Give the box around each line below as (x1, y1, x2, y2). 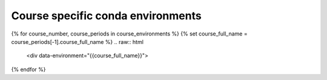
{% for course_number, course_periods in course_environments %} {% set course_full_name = (11, 30, 248, 37)
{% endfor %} (11, 66, 46, 73)
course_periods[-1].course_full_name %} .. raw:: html (11, 38, 144, 45)
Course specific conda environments (11, 9, 202, 22)
